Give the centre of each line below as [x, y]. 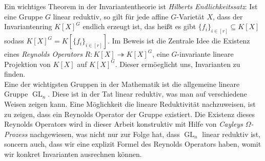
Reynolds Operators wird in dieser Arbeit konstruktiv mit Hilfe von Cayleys [124, 124]
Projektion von [27, 64]
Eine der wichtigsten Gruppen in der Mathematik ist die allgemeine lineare [122, 84]
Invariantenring [28, 26]
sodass [14, 41]
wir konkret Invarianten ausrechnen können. [73, 154]
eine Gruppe [24, 16]
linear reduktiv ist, [231, 134]
